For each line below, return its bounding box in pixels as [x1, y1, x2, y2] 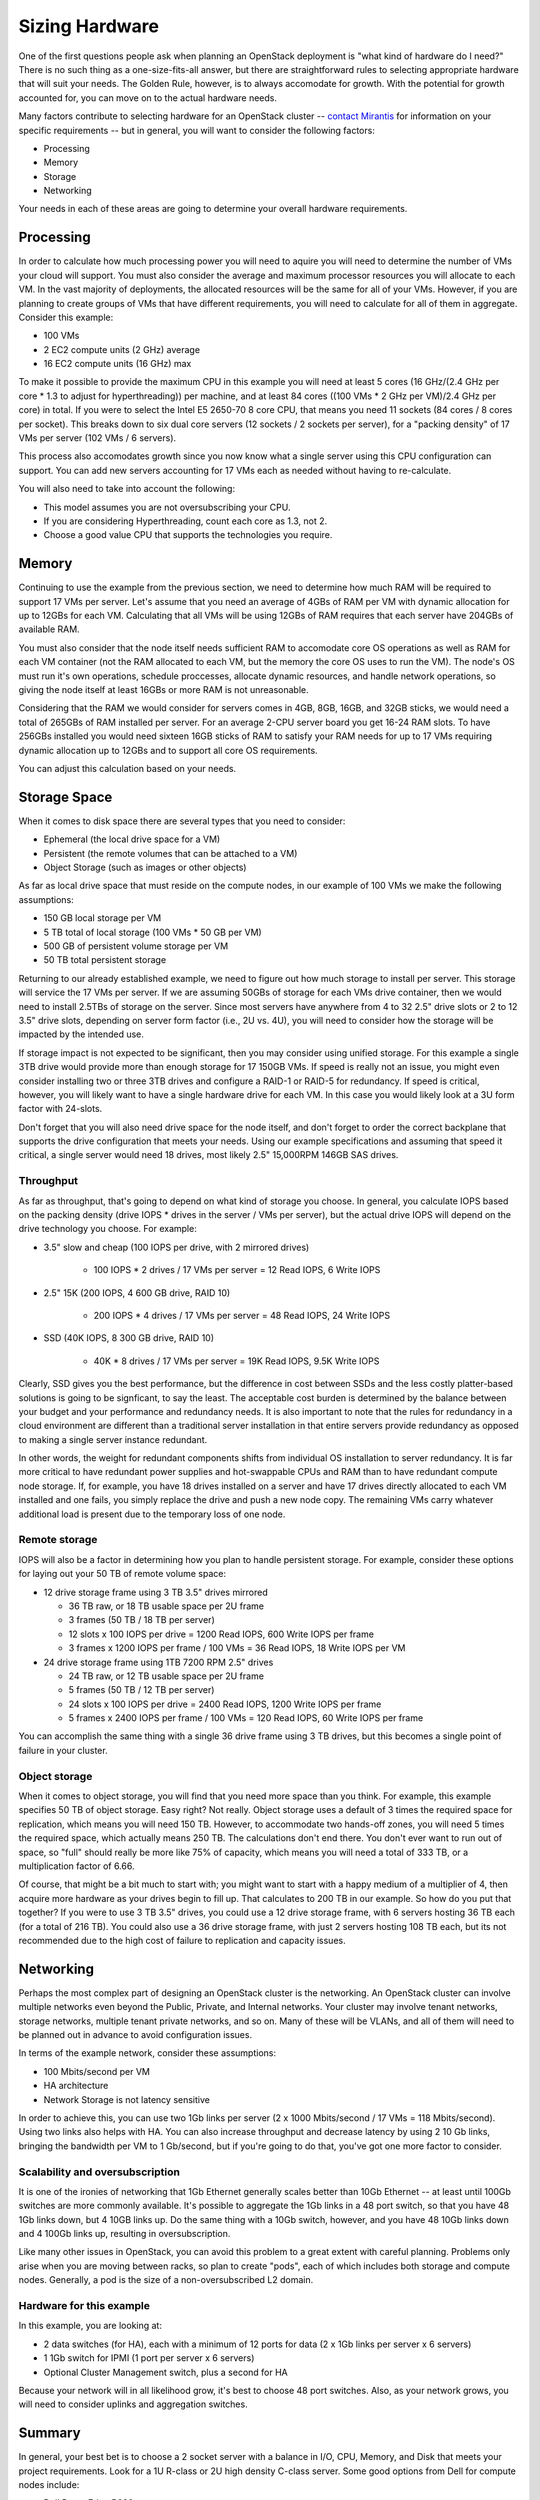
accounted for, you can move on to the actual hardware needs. [18, 91, 277, 104]
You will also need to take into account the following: [18, 483, 235, 495]
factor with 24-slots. [18, 1103, 103, 1115]
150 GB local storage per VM [43, 912, 162, 924]
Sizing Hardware [18, 15, 160, 37]
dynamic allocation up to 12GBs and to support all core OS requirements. [18, 744, 319, 756]
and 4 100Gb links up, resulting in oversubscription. [18, 2228, 231, 2240]
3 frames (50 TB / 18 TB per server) [68, 1614, 215, 1626]
